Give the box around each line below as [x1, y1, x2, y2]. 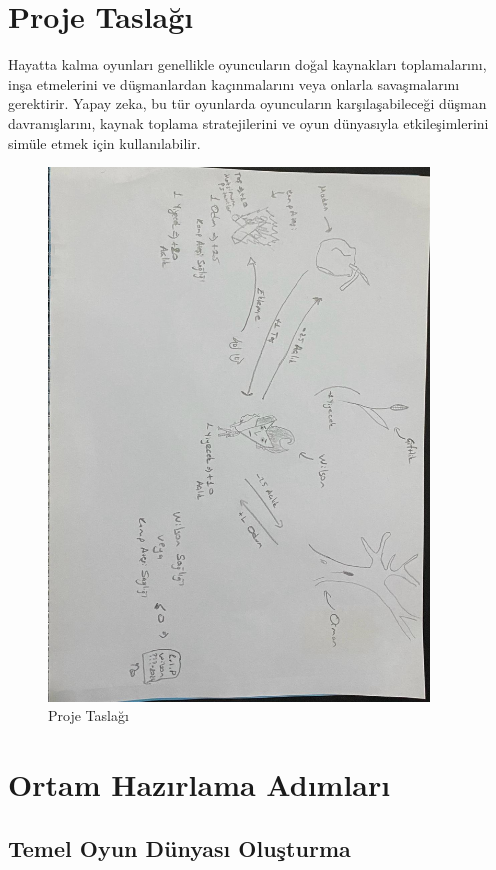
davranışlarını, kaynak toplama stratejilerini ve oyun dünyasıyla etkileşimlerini [8, 112, 489, 133]
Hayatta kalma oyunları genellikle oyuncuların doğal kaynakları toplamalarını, [8, 54, 487, 75]
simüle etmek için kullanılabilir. [8, 132, 201, 153]
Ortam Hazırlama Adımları [8, 764, 391, 804]
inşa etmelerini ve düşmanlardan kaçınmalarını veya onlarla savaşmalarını [8, 73, 460, 94]
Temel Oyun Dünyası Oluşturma [8, 832, 351, 863]
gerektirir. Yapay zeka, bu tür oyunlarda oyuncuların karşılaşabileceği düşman [8, 93, 487, 114]
